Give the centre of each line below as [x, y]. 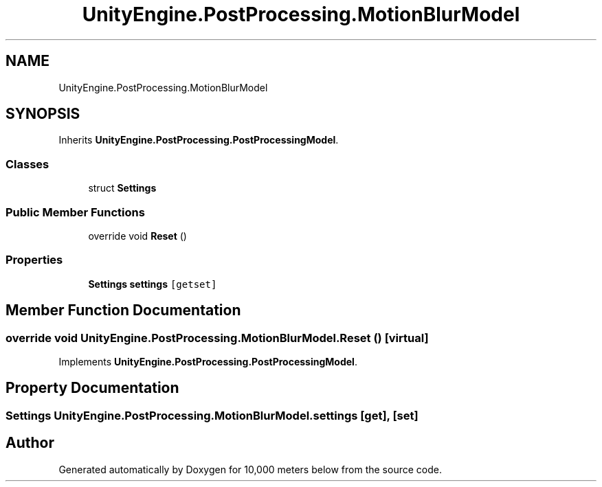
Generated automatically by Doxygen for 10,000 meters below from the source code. [250, 469]
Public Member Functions [75, 212]
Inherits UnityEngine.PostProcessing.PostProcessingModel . [199, 140]
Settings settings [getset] [153, 284]
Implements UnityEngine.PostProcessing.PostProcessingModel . [208, 361]
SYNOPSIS [43, 114]
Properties [34, 260]
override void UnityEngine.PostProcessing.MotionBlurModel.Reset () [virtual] [217, 338]
